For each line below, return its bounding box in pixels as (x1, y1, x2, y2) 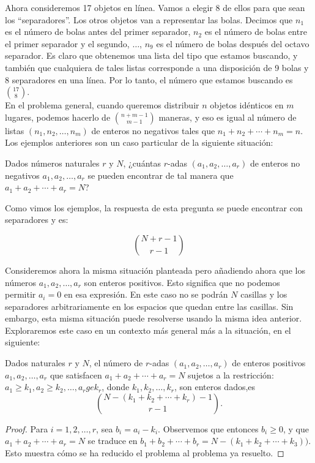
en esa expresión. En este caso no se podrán (64, 288, 228, 301)
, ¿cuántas (123, 156, 161, 169)
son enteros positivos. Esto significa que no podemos (84, 276, 280, 288)
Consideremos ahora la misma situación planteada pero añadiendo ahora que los (5, 263, 305, 276)
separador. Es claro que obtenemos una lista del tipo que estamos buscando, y (5, 49, 298, 62)
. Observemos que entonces (158, 422, 259, 435)
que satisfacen (50, 368, 102, 381)
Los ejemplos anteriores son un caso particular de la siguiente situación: (5, 136, 273, 149)
